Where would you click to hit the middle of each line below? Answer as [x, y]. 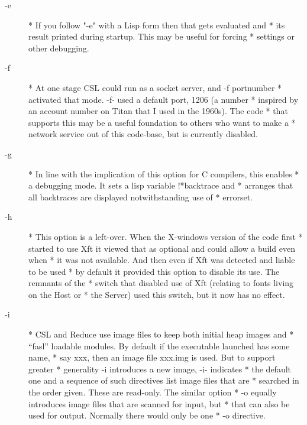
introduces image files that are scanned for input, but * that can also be [159, 403]
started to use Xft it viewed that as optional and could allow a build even [162, 248]
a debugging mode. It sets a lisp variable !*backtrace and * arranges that [161, 185]
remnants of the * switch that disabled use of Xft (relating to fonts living [161, 283]
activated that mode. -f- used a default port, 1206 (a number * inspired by [164, 99]
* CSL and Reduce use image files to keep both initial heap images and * [161, 334]
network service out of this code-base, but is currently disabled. [143, 134]
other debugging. [59, 48]
